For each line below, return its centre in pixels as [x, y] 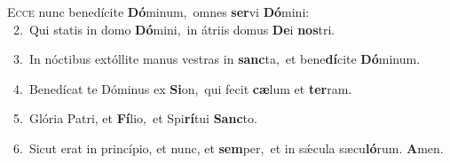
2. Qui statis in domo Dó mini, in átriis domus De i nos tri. [174, 29]
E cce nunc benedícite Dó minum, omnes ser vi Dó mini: [158, 12]
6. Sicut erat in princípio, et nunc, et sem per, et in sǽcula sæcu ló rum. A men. [228, 147]
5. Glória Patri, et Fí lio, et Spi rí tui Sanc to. [135, 118]
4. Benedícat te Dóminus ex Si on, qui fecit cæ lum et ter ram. [182, 88]
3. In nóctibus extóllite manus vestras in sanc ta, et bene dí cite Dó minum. [217, 59]
